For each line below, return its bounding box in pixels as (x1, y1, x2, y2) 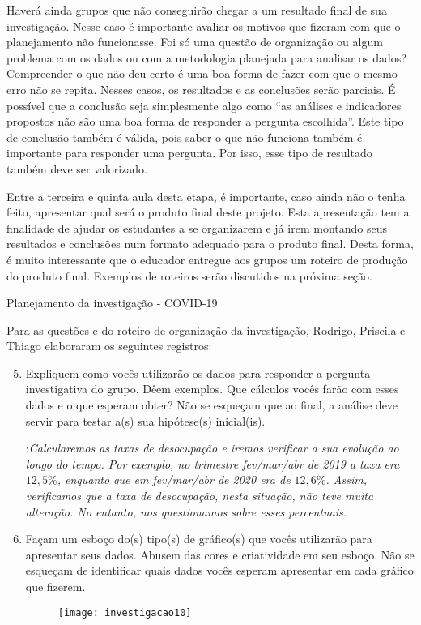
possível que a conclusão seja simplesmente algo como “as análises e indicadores (6, 96, 402, 113)
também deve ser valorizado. (6, 160, 147, 177)
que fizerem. (25, 578, 86, 594)
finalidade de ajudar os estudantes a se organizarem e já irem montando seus (6, 219, 387, 236)
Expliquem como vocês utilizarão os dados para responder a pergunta (25, 364, 371, 381)
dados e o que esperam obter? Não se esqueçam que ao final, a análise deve (25, 396, 398, 413)
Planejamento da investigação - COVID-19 (6, 294, 218, 311)
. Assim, (325, 471, 367, 488)
